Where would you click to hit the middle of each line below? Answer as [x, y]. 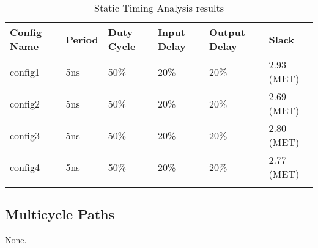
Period [82, 39]
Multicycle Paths [60, 214]
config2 [25, 103]
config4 [25, 167]
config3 [25, 135]
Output [227, 32]
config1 [25, 71]
